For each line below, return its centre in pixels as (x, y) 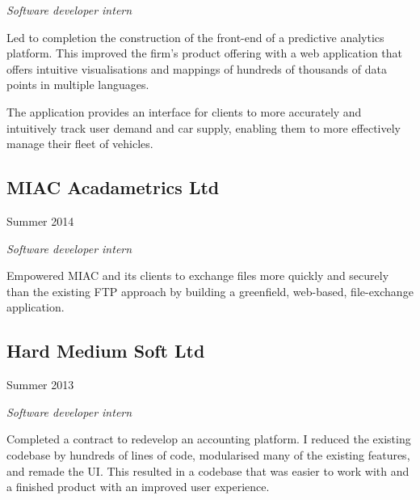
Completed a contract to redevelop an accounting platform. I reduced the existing (209, 439)
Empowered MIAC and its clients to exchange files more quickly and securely (198, 275)
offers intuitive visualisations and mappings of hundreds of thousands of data (197, 68)
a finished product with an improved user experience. (138, 487)
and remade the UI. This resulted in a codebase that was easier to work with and (208, 470)
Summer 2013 (40, 385)
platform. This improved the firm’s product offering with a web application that (204, 53)
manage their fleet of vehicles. (80, 144)
